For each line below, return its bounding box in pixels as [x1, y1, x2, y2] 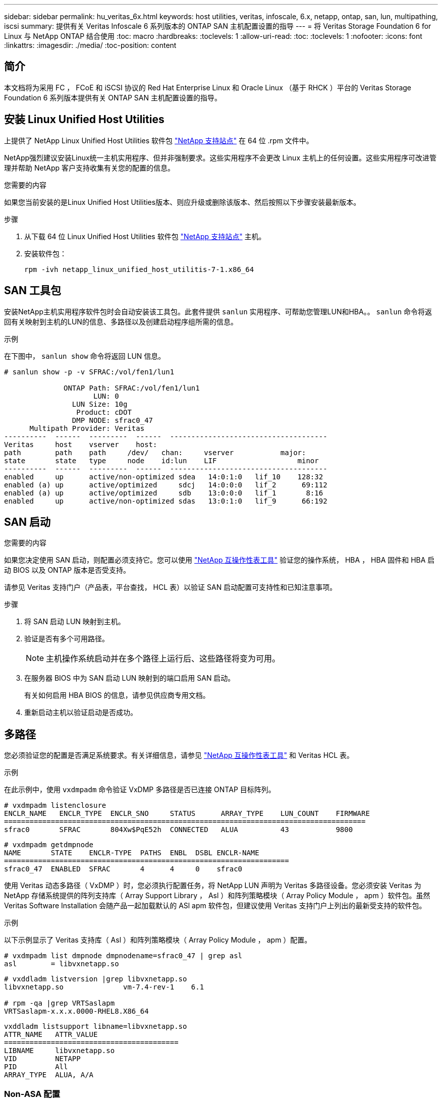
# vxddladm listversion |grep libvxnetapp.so [4, 975, 187, 983]
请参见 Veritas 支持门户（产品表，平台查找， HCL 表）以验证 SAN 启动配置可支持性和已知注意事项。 [4, 583, 337, 592]
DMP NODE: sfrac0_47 [72, 416, 153, 424]
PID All [4, 1063, 68, 1071]
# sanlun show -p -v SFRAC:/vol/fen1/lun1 [4, 367, 175, 376]
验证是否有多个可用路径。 [24, 634, 109, 643]
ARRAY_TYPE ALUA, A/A [4, 1071, 94, 1079]
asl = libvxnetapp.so [4, 960, 119, 968]
